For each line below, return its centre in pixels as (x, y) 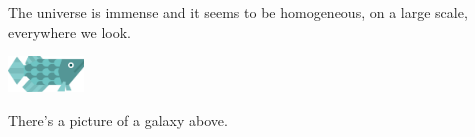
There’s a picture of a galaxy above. (118, 119)
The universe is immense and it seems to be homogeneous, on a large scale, (238, 12)
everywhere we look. (69, 31)
